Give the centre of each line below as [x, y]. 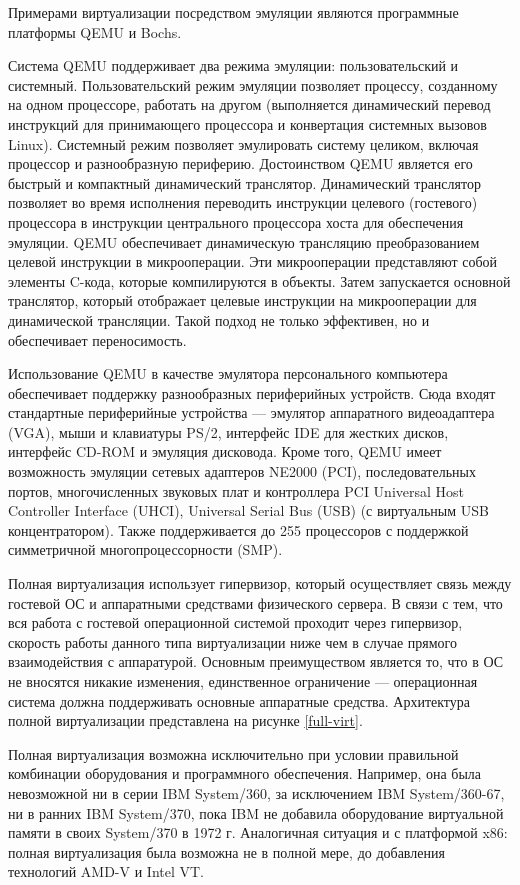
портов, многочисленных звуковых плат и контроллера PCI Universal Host [236, 490]
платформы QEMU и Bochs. [95, 31]
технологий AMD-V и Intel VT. [106, 871]
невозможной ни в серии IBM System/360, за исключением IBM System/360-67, [256, 792]
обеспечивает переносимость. [97, 339]
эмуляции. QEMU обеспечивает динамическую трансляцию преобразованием [244, 241]
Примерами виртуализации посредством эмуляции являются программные [233, 12]
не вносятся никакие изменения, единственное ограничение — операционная [243, 681]
